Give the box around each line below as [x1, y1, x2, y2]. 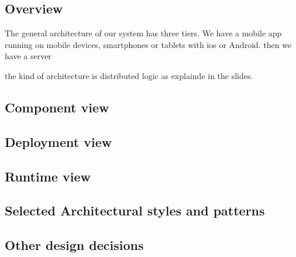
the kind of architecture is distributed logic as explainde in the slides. [5, 69, 253, 81]
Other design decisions [5, 236, 144, 254]
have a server [5, 50, 51, 62]
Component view [5, 98, 109, 116]
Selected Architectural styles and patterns [5, 201, 265, 220]
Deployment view [5, 132, 112, 150]
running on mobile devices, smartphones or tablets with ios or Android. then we [5, 38, 292, 50]
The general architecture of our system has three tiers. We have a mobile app [5, 27, 282, 39]
